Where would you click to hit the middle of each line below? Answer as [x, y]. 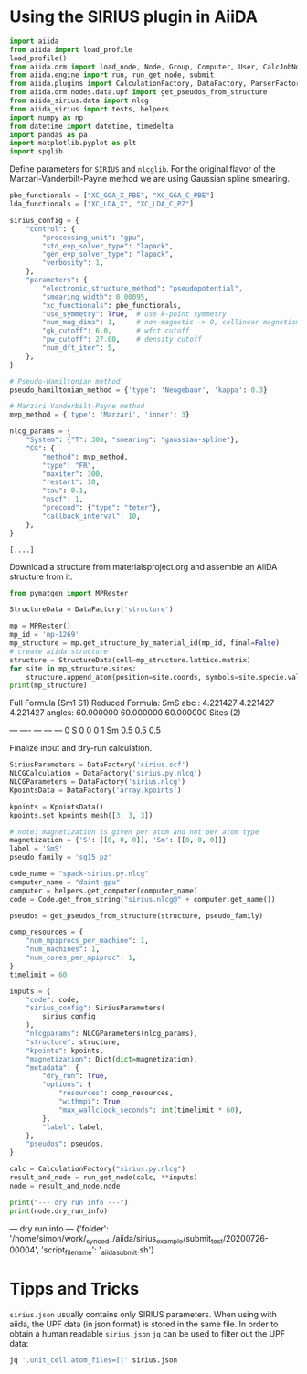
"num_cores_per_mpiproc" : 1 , [81, 958]
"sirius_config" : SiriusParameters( [96, 1008]
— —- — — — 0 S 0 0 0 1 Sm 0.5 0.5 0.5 [85, 730]
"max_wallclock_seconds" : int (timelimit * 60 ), [151, 1110]
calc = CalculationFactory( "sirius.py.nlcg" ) [97, 1169]
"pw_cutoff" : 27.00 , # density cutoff [122, 340]
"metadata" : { [53, 1067]
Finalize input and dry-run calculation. [81, 748]
